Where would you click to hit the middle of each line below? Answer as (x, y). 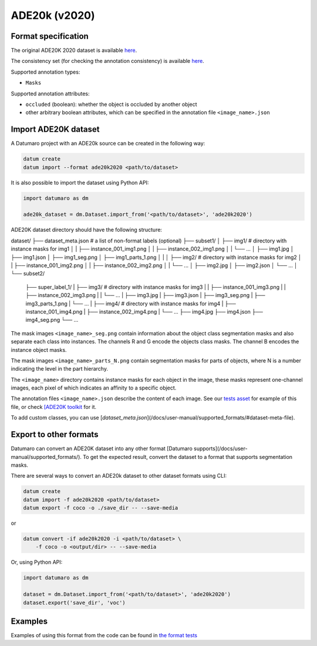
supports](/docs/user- (221, 449)
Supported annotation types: (45, 72)
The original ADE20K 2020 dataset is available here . (74, 51)
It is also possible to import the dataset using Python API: (80, 182)
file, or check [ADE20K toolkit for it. (54, 407)
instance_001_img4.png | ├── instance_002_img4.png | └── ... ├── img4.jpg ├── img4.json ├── (144, 311)
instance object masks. (39, 349)
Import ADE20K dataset (55, 129)
